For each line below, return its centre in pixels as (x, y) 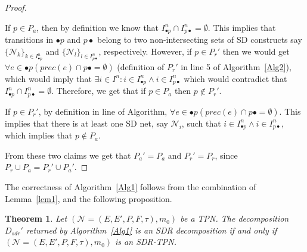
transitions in (29, 40)
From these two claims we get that (68, 155)
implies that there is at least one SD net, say (86, 123)
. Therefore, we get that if (99, 91)
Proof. (16, 7)
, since (226, 155)
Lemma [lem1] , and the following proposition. (89, 198)
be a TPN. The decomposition (235, 218)
